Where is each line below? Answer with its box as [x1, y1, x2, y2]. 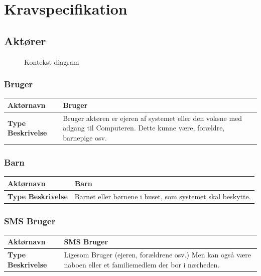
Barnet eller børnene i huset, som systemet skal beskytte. [74, 191, 251, 201]
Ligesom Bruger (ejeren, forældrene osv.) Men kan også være [64, 249, 251, 260]
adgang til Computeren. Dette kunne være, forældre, [63, 122, 225, 133]
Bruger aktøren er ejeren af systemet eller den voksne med [63, 112, 242, 123]
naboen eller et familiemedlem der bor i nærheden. [64, 259, 220, 269]
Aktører [4, 33, 46, 48]
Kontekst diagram [24, 56, 79, 67]
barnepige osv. [63, 132, 107, 143]
